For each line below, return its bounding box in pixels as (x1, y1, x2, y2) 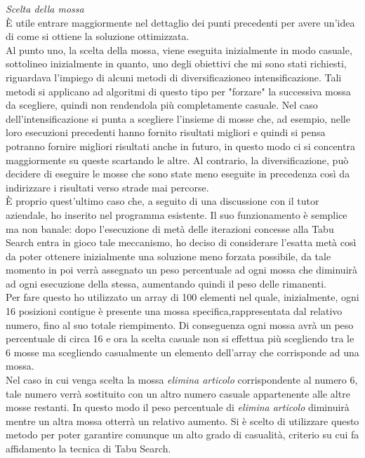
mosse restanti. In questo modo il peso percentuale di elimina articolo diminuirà (6, 400, 350, 415)
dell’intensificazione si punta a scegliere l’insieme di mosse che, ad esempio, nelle (6, 111, 350, 126)
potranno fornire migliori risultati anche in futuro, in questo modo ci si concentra (6, 138, 355, 153)
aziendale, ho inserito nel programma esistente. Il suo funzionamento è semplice (6, 207, 347, 222)
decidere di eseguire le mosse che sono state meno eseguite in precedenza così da (6, 166, 350, 181)
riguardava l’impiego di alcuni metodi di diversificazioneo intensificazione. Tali (6, 69, 342, 84)
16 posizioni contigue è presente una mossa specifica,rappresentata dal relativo (6, 304, 343, 318)
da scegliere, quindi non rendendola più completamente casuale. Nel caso (6, 97, 318, 112)
